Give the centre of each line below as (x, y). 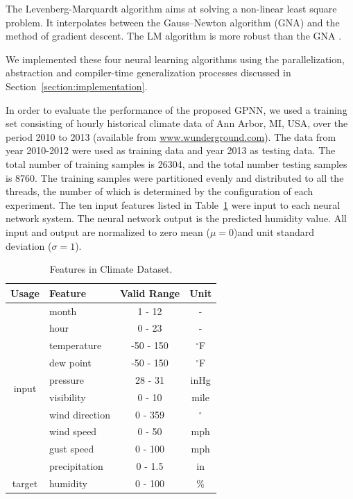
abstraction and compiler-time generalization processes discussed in (148, 73)
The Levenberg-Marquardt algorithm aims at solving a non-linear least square (171, 8)
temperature (76, 345)
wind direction (80, 414)
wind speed (73, 431)
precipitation (76, 466)
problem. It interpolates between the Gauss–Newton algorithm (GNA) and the (173, 22)
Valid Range (150, 293)
